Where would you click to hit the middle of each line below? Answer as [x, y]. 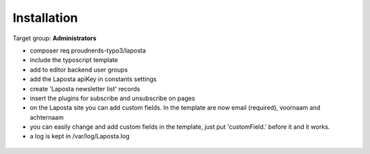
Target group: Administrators [54, 38]
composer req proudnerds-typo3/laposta [88, 50]
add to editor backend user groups [79, 70]
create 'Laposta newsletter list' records [85, 89]
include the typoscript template [74, 60]
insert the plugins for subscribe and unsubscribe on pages [112, 98]
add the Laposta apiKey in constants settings [93, 79]
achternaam [47, 117]
